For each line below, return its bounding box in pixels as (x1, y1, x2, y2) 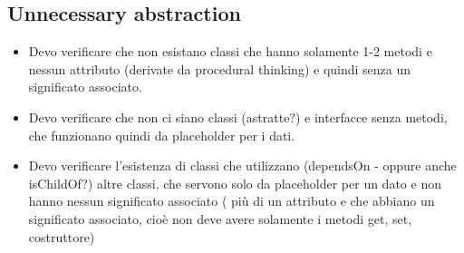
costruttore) (28, 227, 95, 246)
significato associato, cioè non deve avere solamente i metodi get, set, (28, 209, 412, 228)
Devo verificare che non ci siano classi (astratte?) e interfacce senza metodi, (28, 107, 448, 126)
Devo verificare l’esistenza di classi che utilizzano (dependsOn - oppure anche (28, 156, 457, 175)
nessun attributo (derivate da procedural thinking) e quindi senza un (28, 59, 411, 78)
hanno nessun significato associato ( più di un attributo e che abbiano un (28, 191, 435, 210)
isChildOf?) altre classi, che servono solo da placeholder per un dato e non (28, 173, 441, 192)
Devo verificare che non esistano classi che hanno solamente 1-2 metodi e (28, 42, 432, 61)
